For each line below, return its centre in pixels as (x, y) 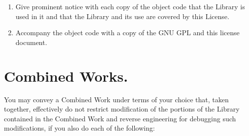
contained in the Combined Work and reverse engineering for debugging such (120, 118)
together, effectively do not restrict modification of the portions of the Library (122, 109)
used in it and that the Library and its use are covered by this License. (122, 16)
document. (31, 42)
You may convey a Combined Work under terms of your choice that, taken (116, 99)
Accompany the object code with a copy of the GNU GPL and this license (127, 33)
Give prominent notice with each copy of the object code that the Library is (130, 6)
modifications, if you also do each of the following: (79, 128)
